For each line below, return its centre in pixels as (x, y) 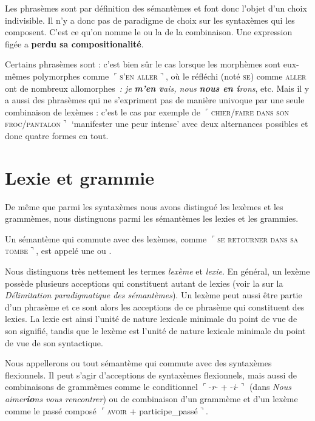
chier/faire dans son (250, 111)
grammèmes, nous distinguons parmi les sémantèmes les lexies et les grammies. (152, 218)
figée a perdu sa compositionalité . (74, 43)
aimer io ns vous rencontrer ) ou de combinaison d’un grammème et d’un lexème (151, 398)
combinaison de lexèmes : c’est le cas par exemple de (103, 111)
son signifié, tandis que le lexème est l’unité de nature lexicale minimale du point (155, 330)
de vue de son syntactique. (54, 342)
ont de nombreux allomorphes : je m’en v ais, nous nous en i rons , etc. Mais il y (157, 88)
